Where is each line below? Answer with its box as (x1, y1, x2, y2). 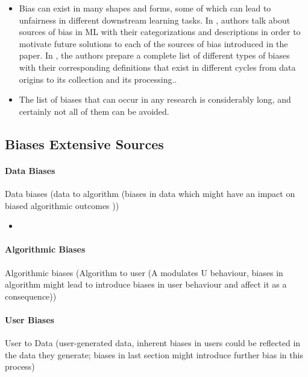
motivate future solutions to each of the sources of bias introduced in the (19, 37, 288, 50)
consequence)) (5, 289, 57, 302)
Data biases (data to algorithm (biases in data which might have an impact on (5, 187, 295, 199)
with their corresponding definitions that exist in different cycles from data (19, 60, 296, 73)
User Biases (5, 313, 54, 326)
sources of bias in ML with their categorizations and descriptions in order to (19, 25, 301, 38)
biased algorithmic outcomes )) (5, 199, 119, 211)
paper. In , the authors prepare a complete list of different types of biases (19, 49, 290, 62)
